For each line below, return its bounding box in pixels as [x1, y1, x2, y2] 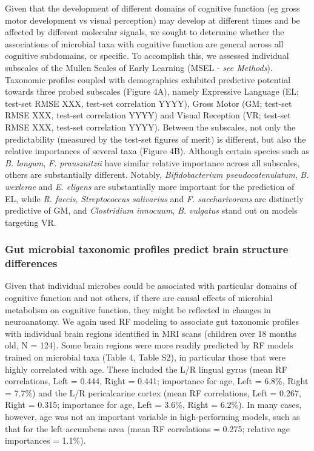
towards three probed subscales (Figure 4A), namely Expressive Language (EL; [5, 85, 299, 98]
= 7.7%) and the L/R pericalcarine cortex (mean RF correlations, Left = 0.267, [5, 386, 301, 399]
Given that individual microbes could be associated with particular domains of [5, 279, 297, 292]
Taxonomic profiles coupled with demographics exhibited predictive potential [5, 73, 291, 86]
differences [5, 256, 58, 271]
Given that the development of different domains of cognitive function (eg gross [5, 2, 300, 14]
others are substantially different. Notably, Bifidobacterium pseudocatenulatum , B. [5, 168, 309, 181]
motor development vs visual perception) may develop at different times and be [5, 13, 300, 26]
